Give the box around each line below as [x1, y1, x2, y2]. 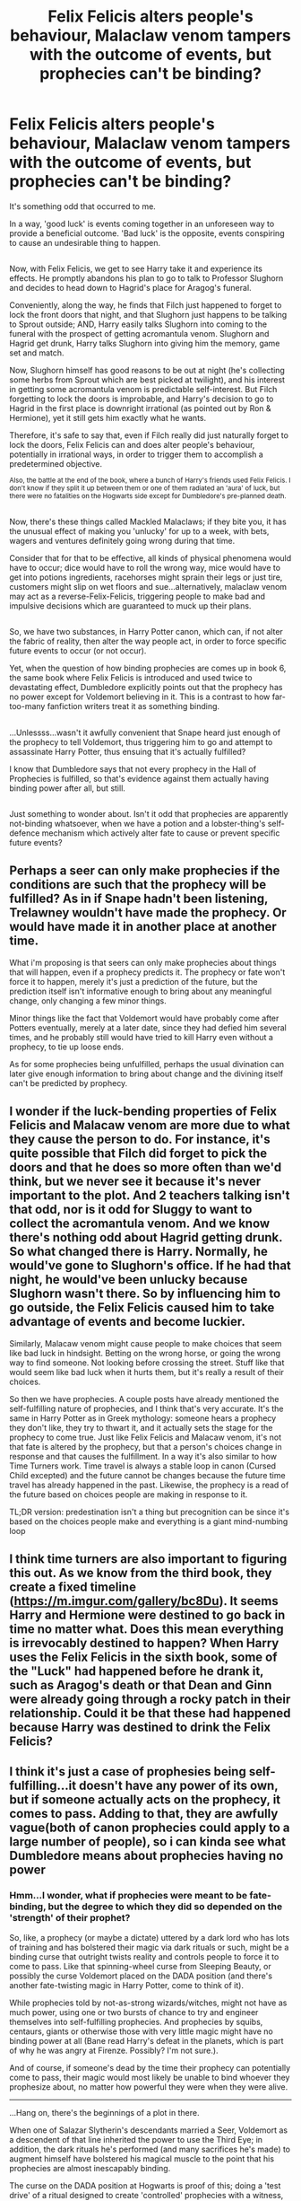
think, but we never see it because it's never [9, 1174, 262, 1189]
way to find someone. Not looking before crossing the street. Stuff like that [9, 1357, 285, 1368]
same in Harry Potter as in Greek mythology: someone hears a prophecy [9, 1412, 277, 1424]
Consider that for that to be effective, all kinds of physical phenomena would [9, 552, 292, 563]
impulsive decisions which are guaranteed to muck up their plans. [9, 600, 252, 611]
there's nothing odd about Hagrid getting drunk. [9, 1230, 283, 1245]
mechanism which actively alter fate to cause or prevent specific [41, 828, 280, 838]
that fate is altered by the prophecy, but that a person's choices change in [9, 1441, 282, 1451]
